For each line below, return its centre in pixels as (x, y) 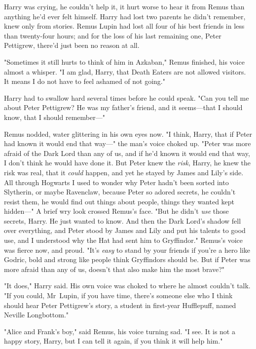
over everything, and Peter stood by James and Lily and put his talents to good (125, 230)
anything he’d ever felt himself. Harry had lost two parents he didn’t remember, (125, 16)
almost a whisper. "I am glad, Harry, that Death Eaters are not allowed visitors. (125, 71)
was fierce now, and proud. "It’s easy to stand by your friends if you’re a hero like (127, 250)
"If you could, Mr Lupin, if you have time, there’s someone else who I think (118, 295)
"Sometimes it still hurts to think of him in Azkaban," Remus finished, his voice (124, 61)
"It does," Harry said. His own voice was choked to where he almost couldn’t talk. (127, 286)
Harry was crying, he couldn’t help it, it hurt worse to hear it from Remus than (124, 6)
